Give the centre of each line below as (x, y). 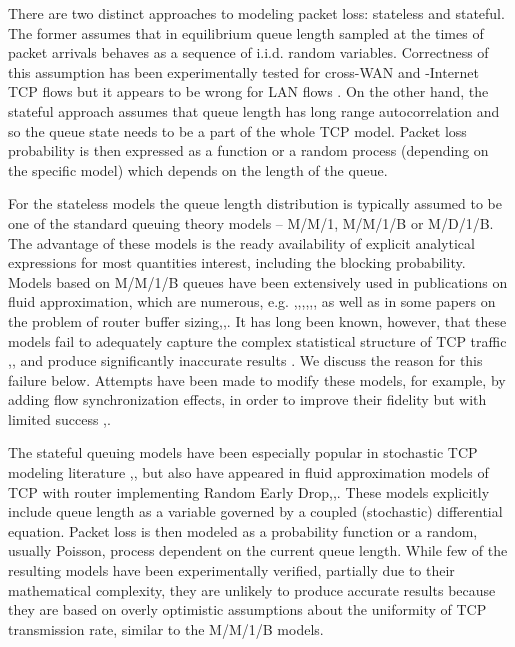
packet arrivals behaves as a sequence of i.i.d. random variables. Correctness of (248, 52)
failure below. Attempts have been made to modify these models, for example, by (257, 379)
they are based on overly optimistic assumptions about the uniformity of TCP (247, 609)
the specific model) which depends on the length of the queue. (198, 169)
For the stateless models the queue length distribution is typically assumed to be (255, 203)
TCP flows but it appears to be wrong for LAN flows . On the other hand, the (248, 91)
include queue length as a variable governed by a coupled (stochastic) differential (255, 511)
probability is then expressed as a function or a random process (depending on (248, 150)
